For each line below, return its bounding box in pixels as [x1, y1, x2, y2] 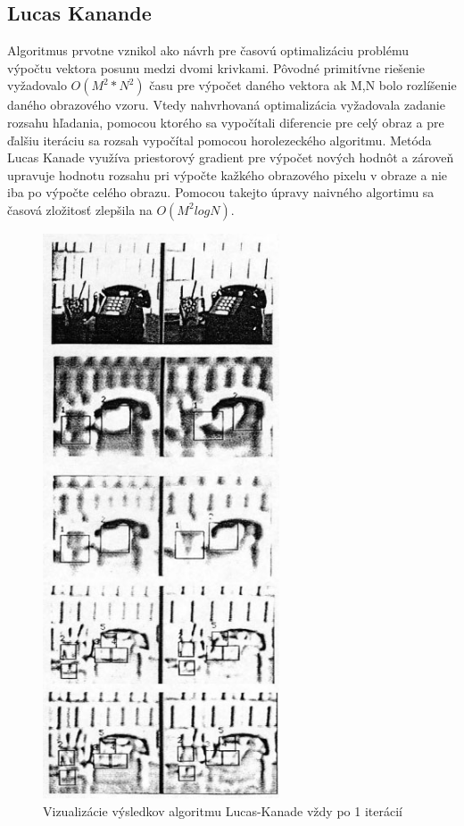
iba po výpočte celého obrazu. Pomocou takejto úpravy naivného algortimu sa [7, 183, 435, 202]
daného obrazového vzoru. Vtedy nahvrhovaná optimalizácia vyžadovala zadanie [7, 95, 445, 114]
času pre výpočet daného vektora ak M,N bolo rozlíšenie [149, 76, 457, 95]
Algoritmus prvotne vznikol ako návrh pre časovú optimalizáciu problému [7, 41, 409, 60]
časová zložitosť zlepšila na [7, 200, 153, 219]
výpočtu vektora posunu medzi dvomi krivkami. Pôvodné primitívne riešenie [7, 58, 425, 77]
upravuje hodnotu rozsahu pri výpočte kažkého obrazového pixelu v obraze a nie [7, 165, 448, 184]
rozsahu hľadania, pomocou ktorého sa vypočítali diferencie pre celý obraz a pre [7, 112, 444, 131]
